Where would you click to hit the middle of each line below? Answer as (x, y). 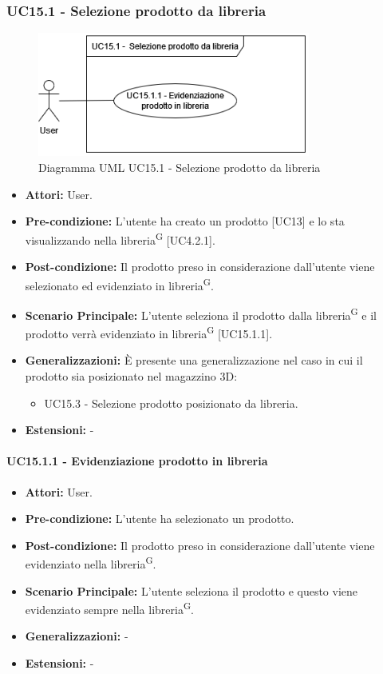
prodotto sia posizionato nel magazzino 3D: (131, 375)
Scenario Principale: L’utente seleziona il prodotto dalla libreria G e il (201, 313)
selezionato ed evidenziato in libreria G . (119, 284)
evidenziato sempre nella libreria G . (110, 608)
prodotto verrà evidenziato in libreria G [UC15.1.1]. (149, 332)
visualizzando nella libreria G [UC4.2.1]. (120, 238)
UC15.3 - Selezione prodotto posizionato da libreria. (171, 403)
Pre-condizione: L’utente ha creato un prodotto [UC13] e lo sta (185, 221)
